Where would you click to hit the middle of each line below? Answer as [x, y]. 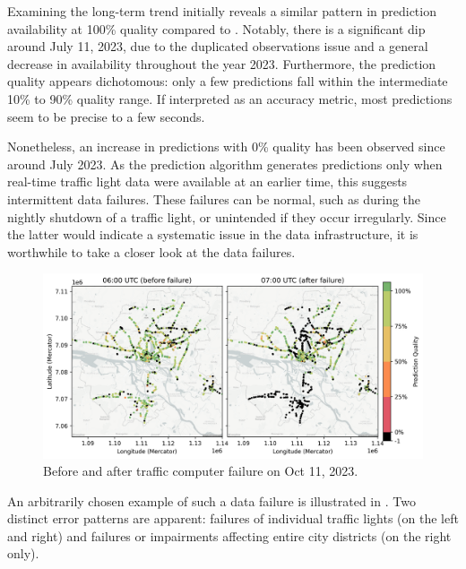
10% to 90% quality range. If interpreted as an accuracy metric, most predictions [230, 98]
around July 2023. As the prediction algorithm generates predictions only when [225, 164]
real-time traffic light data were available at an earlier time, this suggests [207, 181]
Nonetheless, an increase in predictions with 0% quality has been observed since [226, 147]
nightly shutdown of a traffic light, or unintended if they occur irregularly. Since [227, 216]
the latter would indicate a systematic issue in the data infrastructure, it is [213, 234]
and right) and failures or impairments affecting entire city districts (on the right [229, 535]
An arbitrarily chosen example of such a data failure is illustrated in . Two [211, 500]
